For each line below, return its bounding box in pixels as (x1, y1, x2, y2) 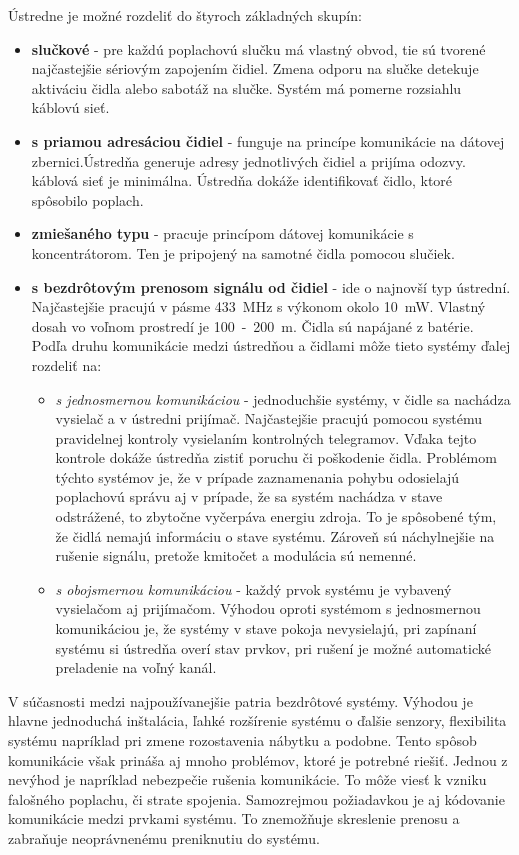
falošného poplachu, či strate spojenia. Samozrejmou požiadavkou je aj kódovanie (8, 788, 505, 809)
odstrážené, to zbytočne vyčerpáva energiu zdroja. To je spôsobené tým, (55, 506, 497, 527)
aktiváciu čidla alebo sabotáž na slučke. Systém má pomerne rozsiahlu (31, 77, 462, 98)
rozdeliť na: (31, 354, 102, 375)
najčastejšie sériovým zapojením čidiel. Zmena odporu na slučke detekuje (31, 58, 479, 79)
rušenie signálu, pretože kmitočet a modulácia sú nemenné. (55, 545, 417, 566)
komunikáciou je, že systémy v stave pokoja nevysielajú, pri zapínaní (55, 618, 477, 639)
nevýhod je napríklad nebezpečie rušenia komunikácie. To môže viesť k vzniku (8, 769, 487, 790)
